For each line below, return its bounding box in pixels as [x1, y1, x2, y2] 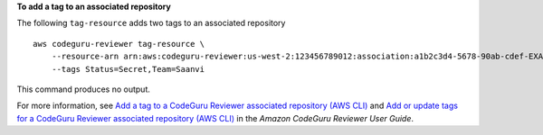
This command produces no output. [16, 84, 151, 94]
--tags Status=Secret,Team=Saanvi [51, 64, 205, 74]
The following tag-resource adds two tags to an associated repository [16, 18, 286, 29]
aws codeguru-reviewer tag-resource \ [33, 39, 205, 49]
